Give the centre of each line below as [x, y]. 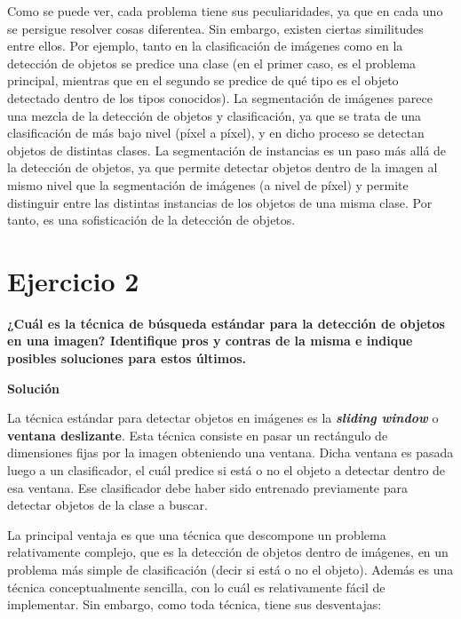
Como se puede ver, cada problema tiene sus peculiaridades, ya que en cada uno [225, 11]
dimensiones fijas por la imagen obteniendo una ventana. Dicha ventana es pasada [230, 452]
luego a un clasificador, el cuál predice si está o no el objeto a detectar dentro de [227, 470]
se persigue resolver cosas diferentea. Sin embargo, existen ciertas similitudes [215, 28]
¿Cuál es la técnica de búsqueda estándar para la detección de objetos [226, 323]
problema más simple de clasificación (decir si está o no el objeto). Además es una [230, 569]
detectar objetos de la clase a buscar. [107, 505]
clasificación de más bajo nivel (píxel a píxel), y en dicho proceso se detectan [216, 133]
